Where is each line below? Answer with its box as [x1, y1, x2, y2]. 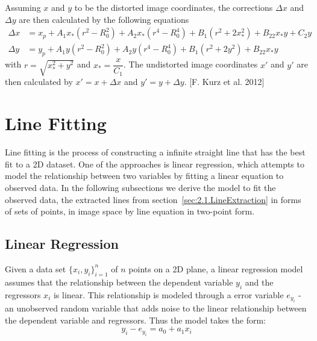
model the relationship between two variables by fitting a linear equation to [5, 169, 284, 182]
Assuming [5, 1, 41, 13]
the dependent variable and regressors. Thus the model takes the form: [5, 313, 266, 326]
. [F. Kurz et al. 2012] [184, 75, 265, 88]
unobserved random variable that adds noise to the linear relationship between [16, 301, 307, 314]
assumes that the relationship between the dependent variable [5, 275, 233, 288]
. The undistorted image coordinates [124, 58, 258, 70]
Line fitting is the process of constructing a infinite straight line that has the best [5, 146, 306, 158]
